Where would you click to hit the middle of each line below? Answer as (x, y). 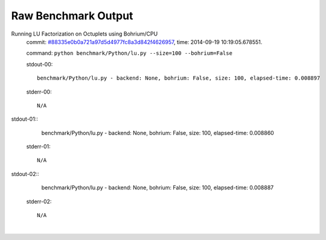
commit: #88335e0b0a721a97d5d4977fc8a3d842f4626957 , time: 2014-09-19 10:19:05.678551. (144, 42)
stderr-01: (38, 147)
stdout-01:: (25, 119)
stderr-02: (39, 201)
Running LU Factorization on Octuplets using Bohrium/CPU (85, 34)
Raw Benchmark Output (72, 16)
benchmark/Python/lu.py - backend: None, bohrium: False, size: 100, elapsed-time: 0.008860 (158, 133)
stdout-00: (40, 64)
